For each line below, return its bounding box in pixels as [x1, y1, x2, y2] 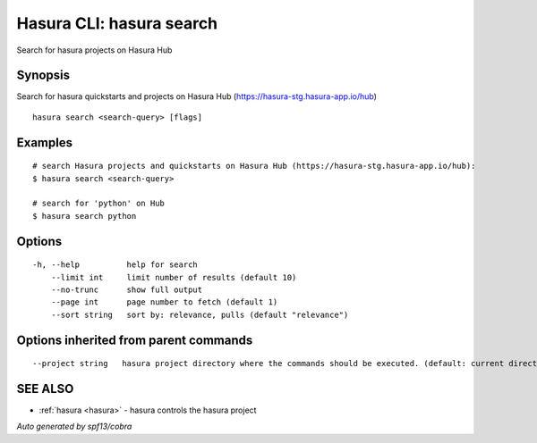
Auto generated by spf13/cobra [16, 421, 132, 432]
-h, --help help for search [32, 260, 199, 270]
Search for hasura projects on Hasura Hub [16, 45, 173, 55]
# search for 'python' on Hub [32, 198, 166, 209]
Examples [16, 135, 73, 150]
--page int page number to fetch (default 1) [50, 297, 278, 307]
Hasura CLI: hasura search [16, 13, 218, 33]
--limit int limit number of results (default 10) [50, 272, 297, 282]
